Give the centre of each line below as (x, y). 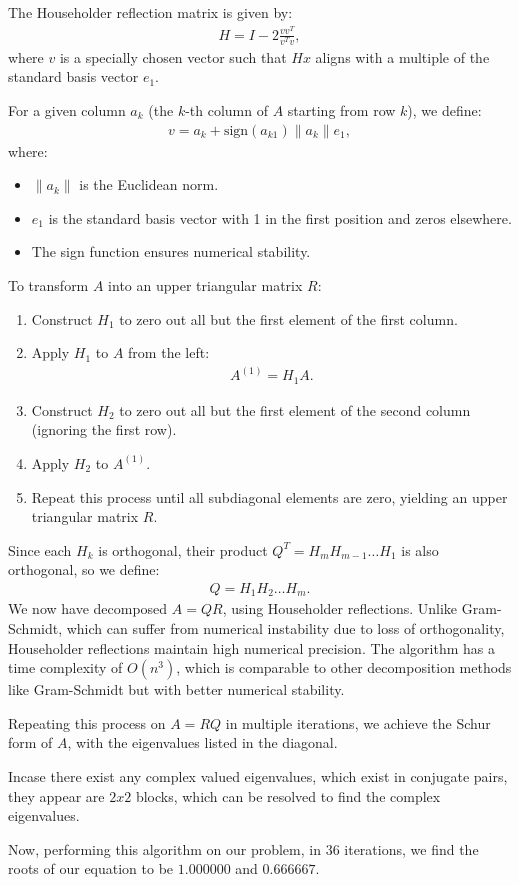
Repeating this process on (87, 722)
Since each (40, 549)
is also (420, 549)
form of (30, 742)
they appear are (56, 795)
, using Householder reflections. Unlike (340, 608)
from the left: (169, 352)
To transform (48, 285)
